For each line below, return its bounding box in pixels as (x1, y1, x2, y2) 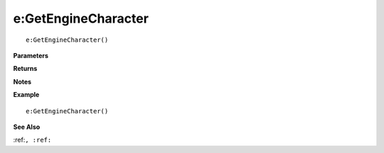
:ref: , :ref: (13, 135, 52, 144)
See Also (13, 123, 41, 131)
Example (13, 91, 40, 99)
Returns (13, 64, 38, 73)
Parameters (13, 51, 49, 59)
